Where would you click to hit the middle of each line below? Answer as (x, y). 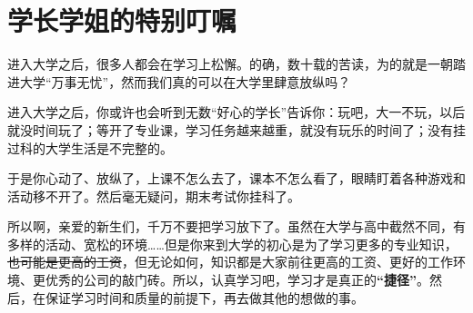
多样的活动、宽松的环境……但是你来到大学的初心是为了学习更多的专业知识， (232, 244)
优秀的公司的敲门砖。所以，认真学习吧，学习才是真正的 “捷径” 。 (237, 280)
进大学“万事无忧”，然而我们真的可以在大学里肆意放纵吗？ (179, 81)
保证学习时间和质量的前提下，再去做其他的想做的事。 (204, 297)
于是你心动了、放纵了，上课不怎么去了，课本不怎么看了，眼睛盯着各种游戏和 (236, 178)
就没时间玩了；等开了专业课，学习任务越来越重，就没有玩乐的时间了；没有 (230, 129)
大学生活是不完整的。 (109, 147)
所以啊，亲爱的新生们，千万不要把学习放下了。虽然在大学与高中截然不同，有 (236, 226)
